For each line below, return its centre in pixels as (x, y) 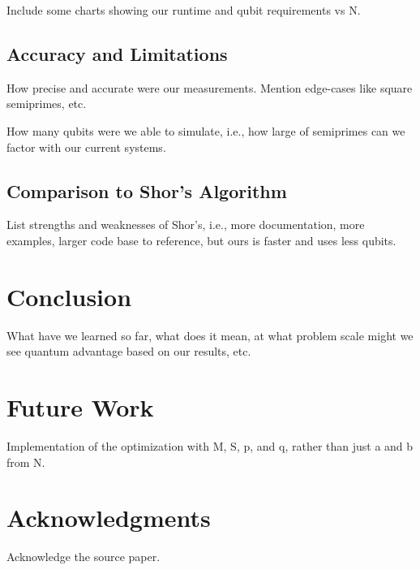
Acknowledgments (109, 518)
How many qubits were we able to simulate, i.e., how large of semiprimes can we (206, 130)
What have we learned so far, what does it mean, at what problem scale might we (210, 335)
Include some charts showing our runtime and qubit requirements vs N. (184, 10)
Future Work (80, 407)
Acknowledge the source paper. (84, 557)
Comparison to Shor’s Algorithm (147, 190)
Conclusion (69, 296)
